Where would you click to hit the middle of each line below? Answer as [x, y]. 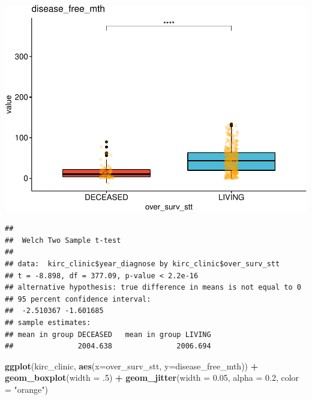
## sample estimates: [48, 322]
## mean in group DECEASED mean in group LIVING [108, 334]
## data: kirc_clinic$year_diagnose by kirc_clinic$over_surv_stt [142, 264]
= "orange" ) [26, 389]
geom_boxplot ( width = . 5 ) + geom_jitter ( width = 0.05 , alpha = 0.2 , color [152, 378]
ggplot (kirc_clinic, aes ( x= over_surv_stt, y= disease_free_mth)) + [132, 366]
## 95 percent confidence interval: [78, 299]
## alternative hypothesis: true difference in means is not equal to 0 [153, 288]
